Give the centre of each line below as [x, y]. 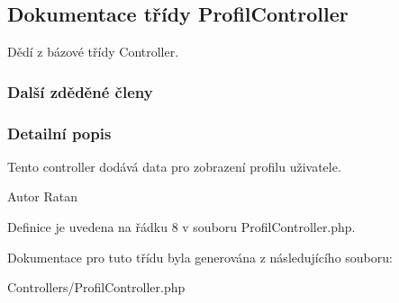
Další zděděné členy [80, 91]
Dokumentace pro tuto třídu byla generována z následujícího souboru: [200, 257]
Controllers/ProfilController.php [96, 287]
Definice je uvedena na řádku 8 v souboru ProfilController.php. [181, 227]
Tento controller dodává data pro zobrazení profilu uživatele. [174, 166]
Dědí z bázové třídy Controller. [93, 52]
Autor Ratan [43, 196]
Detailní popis [59, 133]
